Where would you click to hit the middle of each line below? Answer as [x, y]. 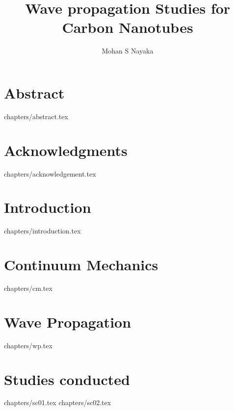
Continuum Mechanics [81, 265]
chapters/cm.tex [28, 288]
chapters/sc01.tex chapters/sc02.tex [58, 402]
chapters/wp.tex [28, 345]
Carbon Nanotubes [128, 27]
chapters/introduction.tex [42, 231]
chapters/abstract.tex [36, 116]
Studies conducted [67, 379]
